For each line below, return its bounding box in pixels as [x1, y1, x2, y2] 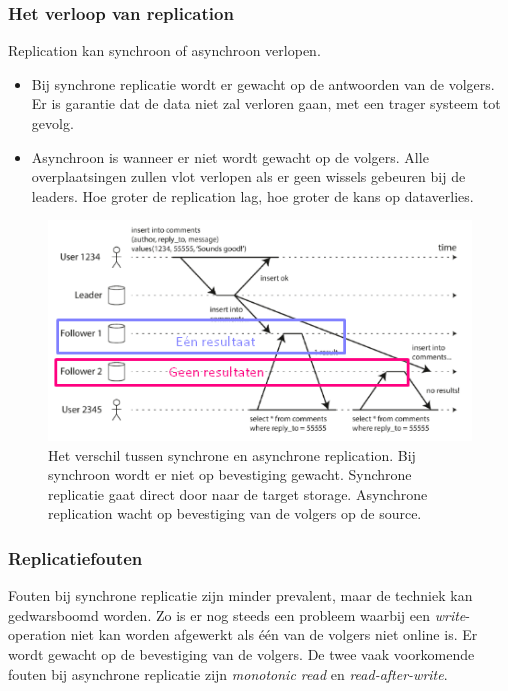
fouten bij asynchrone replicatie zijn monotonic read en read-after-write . [8, 663, 448, 684]
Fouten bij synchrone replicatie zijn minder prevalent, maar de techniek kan [8, 585, 473, 606]
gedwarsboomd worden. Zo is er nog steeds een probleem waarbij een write [8, 604, 466, 625]
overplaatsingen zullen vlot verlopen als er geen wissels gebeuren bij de [31, 166, 466, 187]
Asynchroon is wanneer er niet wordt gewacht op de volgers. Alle [31, 146, 429, 167]
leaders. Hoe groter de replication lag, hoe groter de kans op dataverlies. [31, 185, 474, 206]
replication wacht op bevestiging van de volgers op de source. [48, 503, 422, 524]
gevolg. [31, 113, 74, 133]
